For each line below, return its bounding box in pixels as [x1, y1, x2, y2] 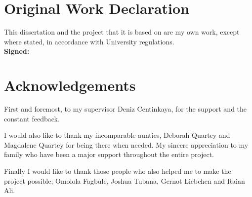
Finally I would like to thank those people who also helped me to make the [4, 166, 231, 176]
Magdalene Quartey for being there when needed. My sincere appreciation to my [4, 139, 249, 150]
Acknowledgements [4, 75, 136, 95]
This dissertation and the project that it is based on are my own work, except [4, 27, 240, 37]
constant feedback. [4, 113, 60, 123]
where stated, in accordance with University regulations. [4, 36, 174, 46]
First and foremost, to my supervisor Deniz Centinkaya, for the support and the [4, 104, 247, 114]
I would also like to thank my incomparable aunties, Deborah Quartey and [4, 130, 230, 140]
